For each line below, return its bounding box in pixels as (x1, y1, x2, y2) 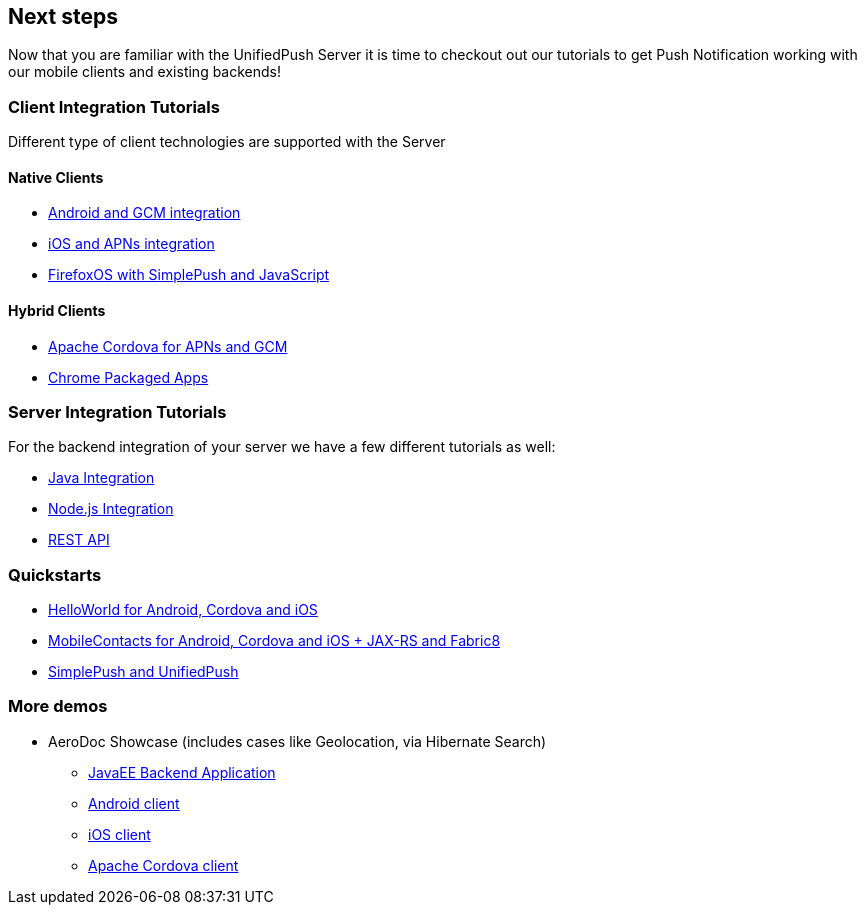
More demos (8, 696, 108, 717)
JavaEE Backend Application (88, 763, 276, 781)
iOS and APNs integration (48, 235, 215, 253)
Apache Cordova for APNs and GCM (48, 337, 288, 355)
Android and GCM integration (48, 204, 241, 222)
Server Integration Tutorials (8, 401, 227, 422)
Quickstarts (8, 564, 102, 585)
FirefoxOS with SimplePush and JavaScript (48, 266, 330, 284)
